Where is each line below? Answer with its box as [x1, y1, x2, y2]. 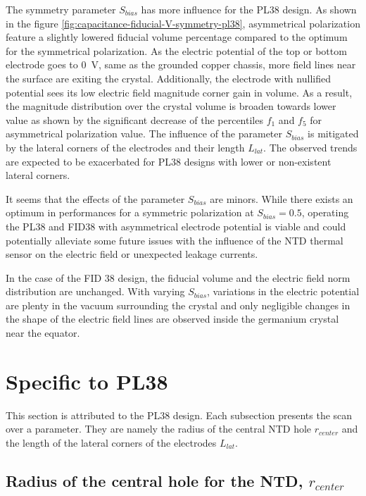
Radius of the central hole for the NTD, [6, 469, 303, 491]
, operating [301, 205, 349, 220]
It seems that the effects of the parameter [6, 191, 185, 206]
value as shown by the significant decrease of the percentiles [6, 112, 263, 127]
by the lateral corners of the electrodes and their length [6, 139, 245, 154]
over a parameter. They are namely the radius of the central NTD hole [6, 421, 312, 436]
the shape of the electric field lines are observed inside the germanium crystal [6, 311, 339, 326]
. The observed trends [263, 139, 358, 154]
